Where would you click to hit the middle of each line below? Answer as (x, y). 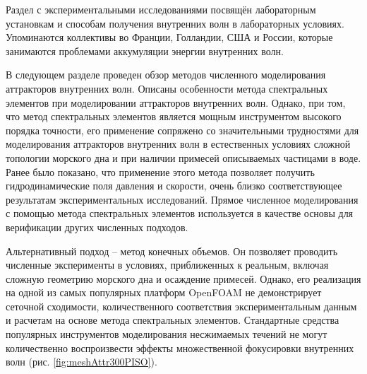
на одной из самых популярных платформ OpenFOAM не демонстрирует (164, 292)
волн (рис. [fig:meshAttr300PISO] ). (82, 362)
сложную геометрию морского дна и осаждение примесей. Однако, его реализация (183, 278)
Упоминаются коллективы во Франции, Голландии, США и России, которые (169, 37)
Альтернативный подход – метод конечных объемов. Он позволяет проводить (172, 251)
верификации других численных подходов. (97, 227)
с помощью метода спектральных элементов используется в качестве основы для (180, 213)
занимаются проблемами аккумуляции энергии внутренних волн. (145, 51)
